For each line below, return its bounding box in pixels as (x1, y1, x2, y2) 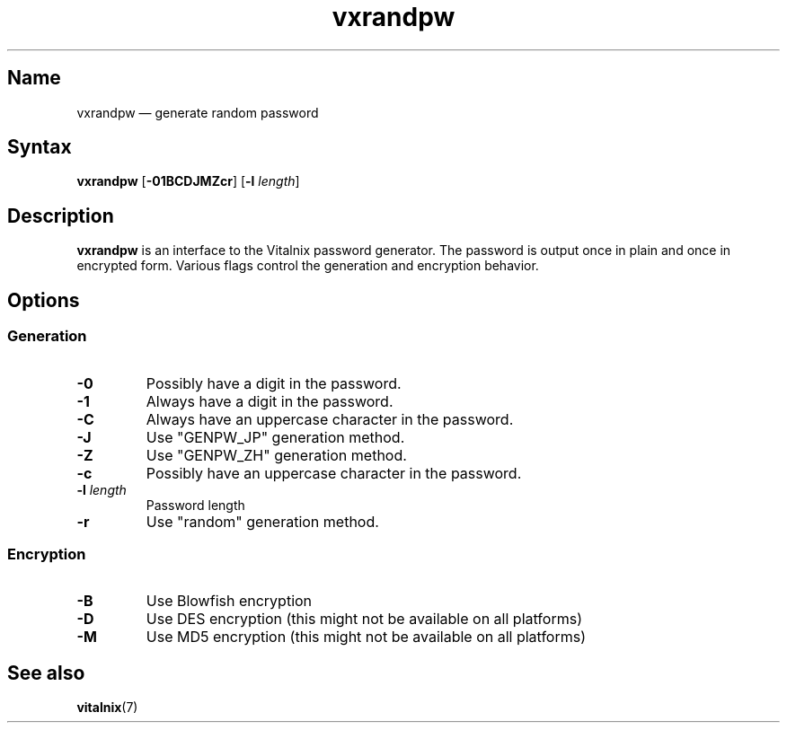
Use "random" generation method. (146, 512, 379, 531)
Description (7, 204, 114, 227)
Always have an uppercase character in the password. (146, 409, 514, 428)
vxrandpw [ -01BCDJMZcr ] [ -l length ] (76, 173, 300, 189)
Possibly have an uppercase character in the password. (146, 463, 522, 482)
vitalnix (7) (76, 699, 138, 716)
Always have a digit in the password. (146, 391, 393, 410)
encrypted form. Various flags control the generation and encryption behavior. (76, 258, 539, 274)
